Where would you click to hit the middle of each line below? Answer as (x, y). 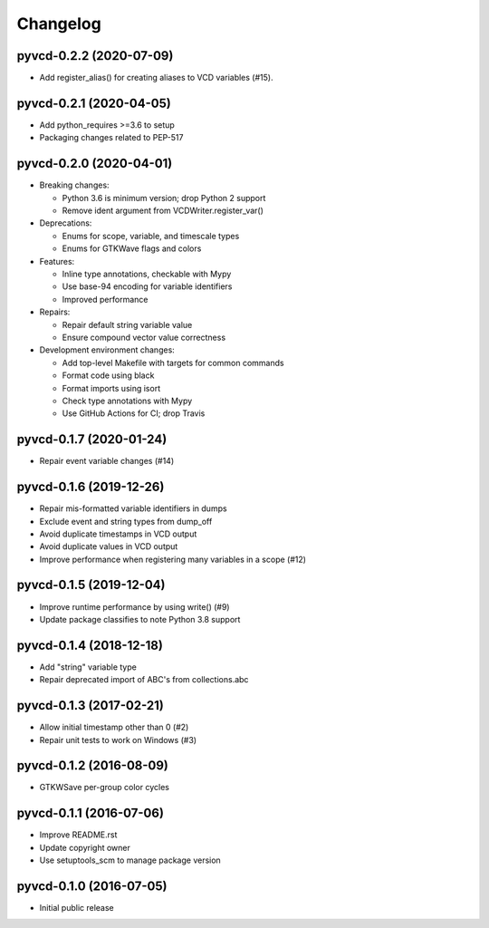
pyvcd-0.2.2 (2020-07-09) (95, 56)
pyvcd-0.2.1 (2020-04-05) (94, 103)
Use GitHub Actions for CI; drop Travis (134, 413)
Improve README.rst (78, 835)
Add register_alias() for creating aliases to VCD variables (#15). (156, 78)
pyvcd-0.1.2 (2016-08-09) (93, 766)
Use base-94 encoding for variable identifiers (147, 286)
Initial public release (77, 908)
